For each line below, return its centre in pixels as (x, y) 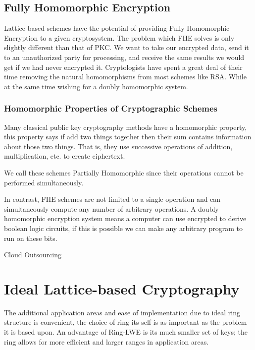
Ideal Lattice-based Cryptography (122, 288)
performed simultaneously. (44, 182)
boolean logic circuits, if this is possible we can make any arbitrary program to (124, 228)
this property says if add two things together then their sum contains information (128, 137)
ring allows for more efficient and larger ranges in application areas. (106, 341)
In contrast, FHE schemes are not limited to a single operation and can (112, 199)
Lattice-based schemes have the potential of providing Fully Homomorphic (117, 28)
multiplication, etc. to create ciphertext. (65, 156)
